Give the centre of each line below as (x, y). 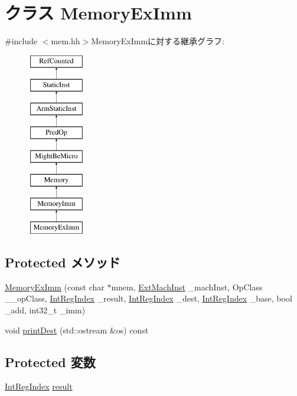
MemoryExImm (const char (55, 287)
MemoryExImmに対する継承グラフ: (158, 41)
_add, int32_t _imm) (45, 310)
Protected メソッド (63, 262)
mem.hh (66, 41)
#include (21, 41)
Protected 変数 (50, 361)
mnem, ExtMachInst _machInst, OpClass (187, 287)
